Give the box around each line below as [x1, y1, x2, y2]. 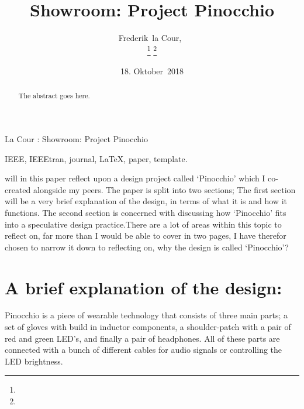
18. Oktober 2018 [120, 64, 184, 77]
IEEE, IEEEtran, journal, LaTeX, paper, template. [5, 152, 188, 164]
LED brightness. [5, 355, 63, 367]
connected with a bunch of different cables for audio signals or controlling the [5, 343, 282, 356]
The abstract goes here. [18, 91, 90, 101]
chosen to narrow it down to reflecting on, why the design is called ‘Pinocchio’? [5, 240, 289, 253]
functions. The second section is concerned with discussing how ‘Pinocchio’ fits [5, 206, 286, 218]
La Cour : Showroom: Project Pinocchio [5, 133, 148, 145]
